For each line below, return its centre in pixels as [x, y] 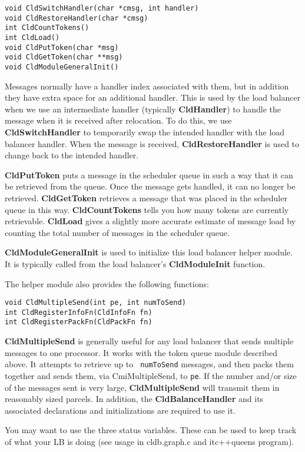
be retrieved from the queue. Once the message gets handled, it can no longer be [150, 186]
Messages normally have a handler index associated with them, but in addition [147, 86]
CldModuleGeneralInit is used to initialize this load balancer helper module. [149, 252]
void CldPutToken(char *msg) [62, 47]
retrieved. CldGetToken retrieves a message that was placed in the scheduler [146, 197]
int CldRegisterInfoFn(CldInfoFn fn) [79, 312]
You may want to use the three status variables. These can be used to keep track [151, 430]
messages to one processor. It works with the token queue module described [141, 352]
